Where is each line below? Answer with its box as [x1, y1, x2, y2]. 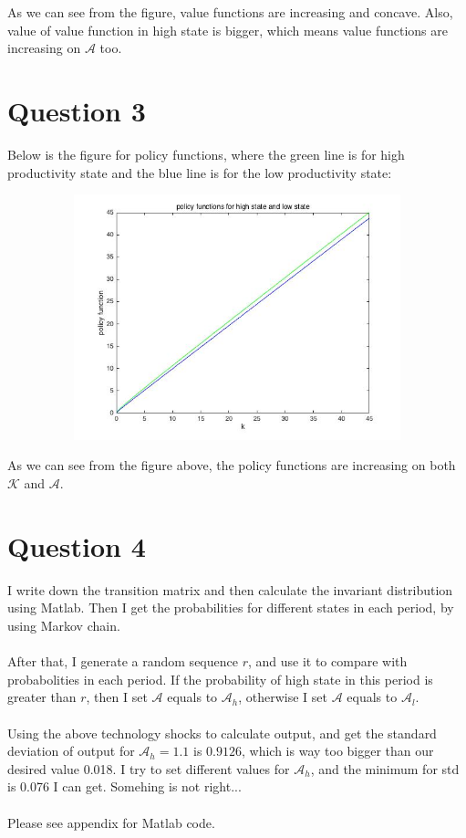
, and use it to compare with [247, 652, 408, 671]
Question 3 [7, 91, 146, 129]
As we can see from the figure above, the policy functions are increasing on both [7, 456, 456, 475]
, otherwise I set [238, 687, 327, 707]
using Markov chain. [7, 615, 120, 634]
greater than [7, 687, 77, 707]
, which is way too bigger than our [242, 741, 434, 760]
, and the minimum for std [310, 759, 460, 778]
